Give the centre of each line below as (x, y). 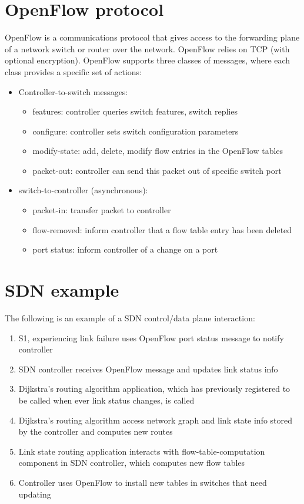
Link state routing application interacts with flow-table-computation (142, 451)
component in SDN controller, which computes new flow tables (132, 463)
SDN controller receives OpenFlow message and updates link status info (148, 369)
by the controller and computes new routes (96, 431)
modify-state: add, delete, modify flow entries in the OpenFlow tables (158, 151)
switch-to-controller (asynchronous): (83, 190)
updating (35, 494)
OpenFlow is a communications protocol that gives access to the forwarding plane (152, 37)
